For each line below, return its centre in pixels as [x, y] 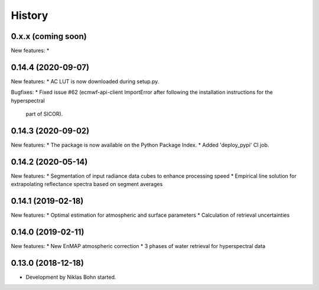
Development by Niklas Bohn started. [71, 277]
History [30, 15]
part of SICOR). [44, 114]
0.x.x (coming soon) [49, 36]
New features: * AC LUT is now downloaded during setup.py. [85, 81]
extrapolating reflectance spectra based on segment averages [87, 184]
